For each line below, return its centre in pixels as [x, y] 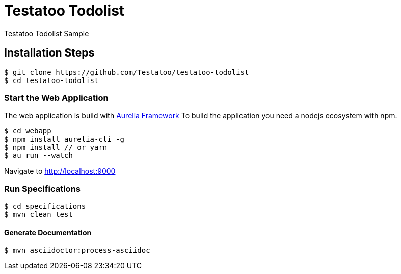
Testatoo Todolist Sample [47, 33]
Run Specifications [42, 189]
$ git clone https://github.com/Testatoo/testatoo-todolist [127, 72]
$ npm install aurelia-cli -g [64, 139]
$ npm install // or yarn [56, 147]
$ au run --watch [38, 156]
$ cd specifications [45, 207]
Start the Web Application [56, 98]
